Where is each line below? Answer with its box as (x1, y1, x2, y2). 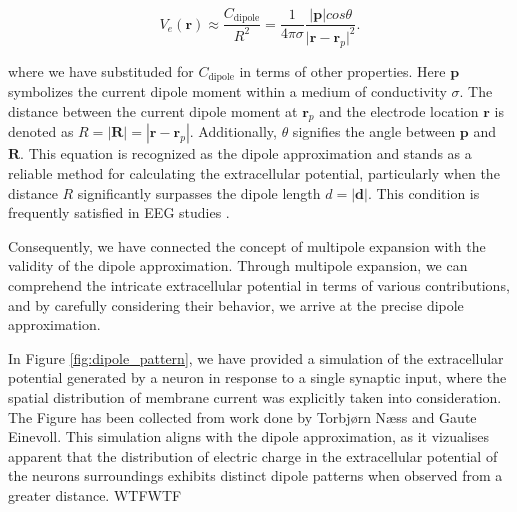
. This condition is (367, 182, 480, 203)
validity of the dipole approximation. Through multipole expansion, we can (8, 255, 468, 276)
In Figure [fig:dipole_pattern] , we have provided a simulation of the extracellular (8, 347, 504, 368)
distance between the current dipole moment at (8, 100, 298, 121)
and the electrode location (319, 100, 479, 121)
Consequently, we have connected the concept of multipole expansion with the (8, 235, 486, 256)
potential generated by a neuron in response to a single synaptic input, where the (8, 367, 507, 388)
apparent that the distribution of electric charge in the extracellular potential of (8, 445, 498, 466)
